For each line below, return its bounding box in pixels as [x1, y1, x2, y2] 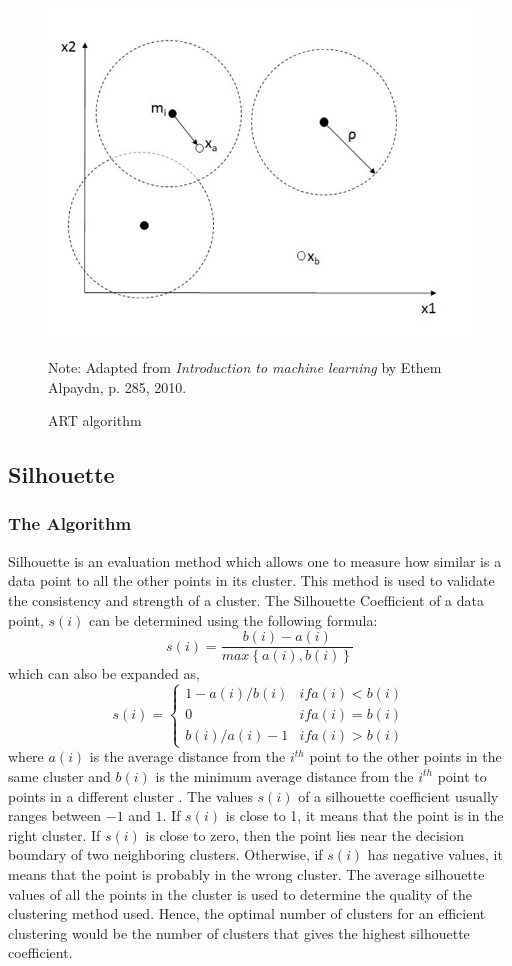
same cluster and [8, 765, 111, 786]
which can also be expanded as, [8, 663, 200, 684]
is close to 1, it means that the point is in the [225, 805, 504, 826]
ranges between [8, 805, 102, 826]
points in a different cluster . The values [8, 785, 253, 806]
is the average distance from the [89, 746, 286, 767]
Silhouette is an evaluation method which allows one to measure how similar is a [8, 550, 502, 571]
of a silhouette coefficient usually [298, 785, 499, 806]
